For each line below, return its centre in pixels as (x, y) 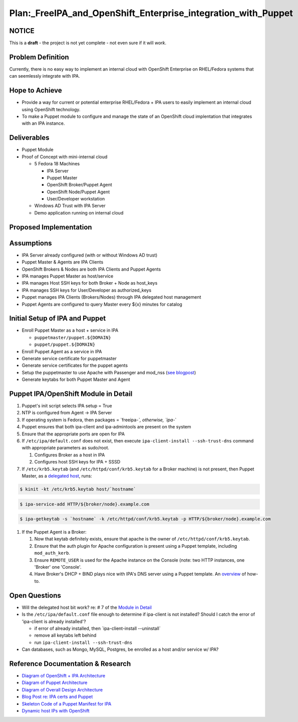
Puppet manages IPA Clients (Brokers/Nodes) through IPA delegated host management (111, 297)
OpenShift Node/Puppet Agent (78, 192)
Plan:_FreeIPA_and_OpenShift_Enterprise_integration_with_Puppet (151, 13)
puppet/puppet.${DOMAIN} (65, 345)
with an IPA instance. (43, 123)
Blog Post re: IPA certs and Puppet (57, 697)
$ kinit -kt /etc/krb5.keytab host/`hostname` (78, 489)
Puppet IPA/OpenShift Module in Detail (71, 394)
